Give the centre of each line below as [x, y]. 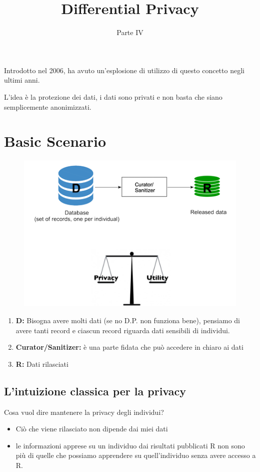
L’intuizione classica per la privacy [95, 391]
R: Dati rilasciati [42, 364]
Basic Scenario [55, 141]
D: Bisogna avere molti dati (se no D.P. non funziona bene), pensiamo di [128, 320]
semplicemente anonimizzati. [48, 106]
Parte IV [130, 32]
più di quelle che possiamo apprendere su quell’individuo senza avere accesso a [136, 455]
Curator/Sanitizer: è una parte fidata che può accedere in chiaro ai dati [129, 347]
